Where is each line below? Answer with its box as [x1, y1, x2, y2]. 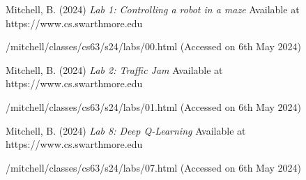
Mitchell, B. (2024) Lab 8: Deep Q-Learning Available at [6, 123, 246, 137]
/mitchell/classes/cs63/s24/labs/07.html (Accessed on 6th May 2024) [6, 160, 302, 174]
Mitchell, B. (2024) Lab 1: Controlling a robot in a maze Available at [6, 2, 300, 16]
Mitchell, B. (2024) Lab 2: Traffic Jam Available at [6, 62, 223, 77]
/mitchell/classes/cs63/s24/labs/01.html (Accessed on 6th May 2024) [6, 99, 302, 114]
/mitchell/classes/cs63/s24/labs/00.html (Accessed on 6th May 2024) [6, 39, 302, 54]
